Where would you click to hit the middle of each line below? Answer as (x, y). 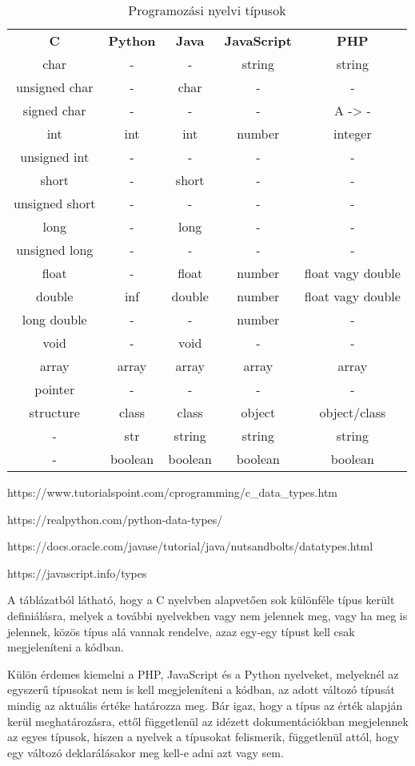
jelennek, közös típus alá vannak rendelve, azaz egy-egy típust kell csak (181, 631)
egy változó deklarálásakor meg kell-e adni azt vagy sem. (146, 752)
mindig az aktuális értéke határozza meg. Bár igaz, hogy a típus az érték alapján (205, 705)
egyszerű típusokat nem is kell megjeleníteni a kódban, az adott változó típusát (201, 689)
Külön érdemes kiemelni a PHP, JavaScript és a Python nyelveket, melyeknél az (203, 673)
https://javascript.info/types (77, 572)
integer (353, 133)
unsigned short (55, 203)
